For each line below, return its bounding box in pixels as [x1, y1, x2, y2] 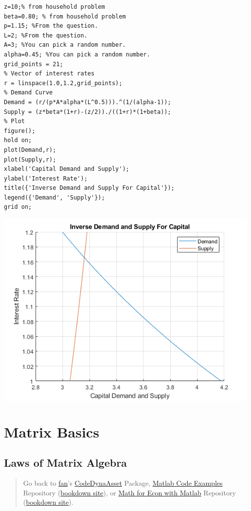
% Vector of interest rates [4, 70, 95, 77]
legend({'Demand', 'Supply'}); [4, 194, 105, 201]
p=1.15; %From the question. [4, 22, 98, 30]
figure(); [4, 127, 36, 134]
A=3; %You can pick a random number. [4, 41, 126, 49]
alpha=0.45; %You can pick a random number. [4, 51, 150, 58]
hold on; [4, 137, 32, 144]
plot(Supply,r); [4, 156, 56, 163]
